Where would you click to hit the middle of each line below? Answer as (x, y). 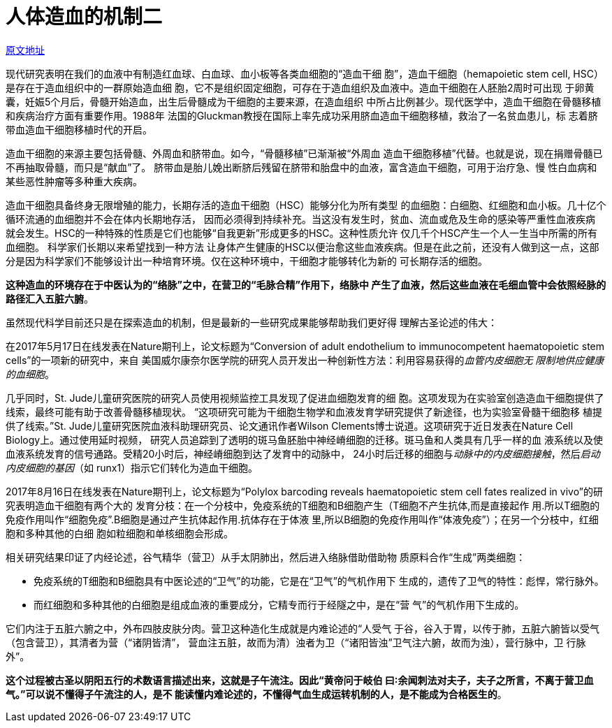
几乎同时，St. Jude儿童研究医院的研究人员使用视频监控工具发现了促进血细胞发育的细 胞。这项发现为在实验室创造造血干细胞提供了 (305, 398)
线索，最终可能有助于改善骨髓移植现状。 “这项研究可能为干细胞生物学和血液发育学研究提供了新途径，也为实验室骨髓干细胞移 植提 (304, 412)
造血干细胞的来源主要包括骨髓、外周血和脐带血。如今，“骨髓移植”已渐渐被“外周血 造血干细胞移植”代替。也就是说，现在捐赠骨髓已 (304, 153)
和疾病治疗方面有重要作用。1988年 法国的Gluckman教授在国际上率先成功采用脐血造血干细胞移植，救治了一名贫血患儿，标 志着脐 (302, 115)
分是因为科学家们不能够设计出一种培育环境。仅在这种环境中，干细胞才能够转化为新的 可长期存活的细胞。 (247, 261)
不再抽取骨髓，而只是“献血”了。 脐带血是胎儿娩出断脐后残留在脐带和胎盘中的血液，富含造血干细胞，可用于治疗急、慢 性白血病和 (301, 167)
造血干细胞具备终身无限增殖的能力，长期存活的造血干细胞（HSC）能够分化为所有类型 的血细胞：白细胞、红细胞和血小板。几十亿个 (306, 205)
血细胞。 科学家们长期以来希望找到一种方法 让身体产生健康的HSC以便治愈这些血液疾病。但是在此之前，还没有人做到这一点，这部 (303, 247)
